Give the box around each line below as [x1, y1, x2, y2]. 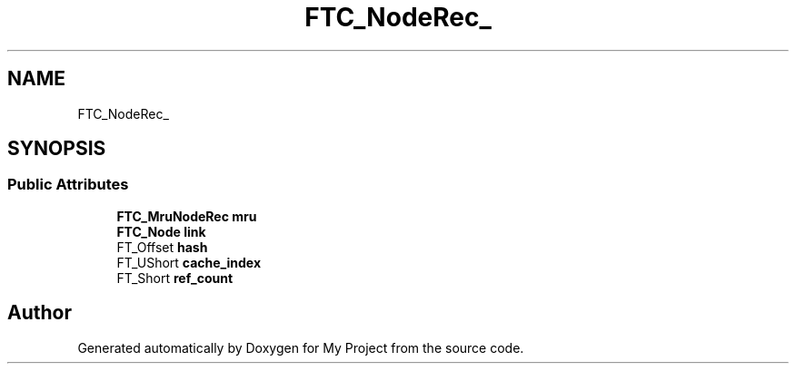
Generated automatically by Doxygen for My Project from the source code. [77, 339, 524, 356]
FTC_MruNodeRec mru [116, 208, 257, 224]
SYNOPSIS [7, 137, 106, 161]
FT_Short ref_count [116, 269, 234, 286]
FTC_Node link [116, 223, 206, 239]
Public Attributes [7, 175, 129, 194]
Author [7, 301, 72, 325]
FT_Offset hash [116, 239, 208, 255]
